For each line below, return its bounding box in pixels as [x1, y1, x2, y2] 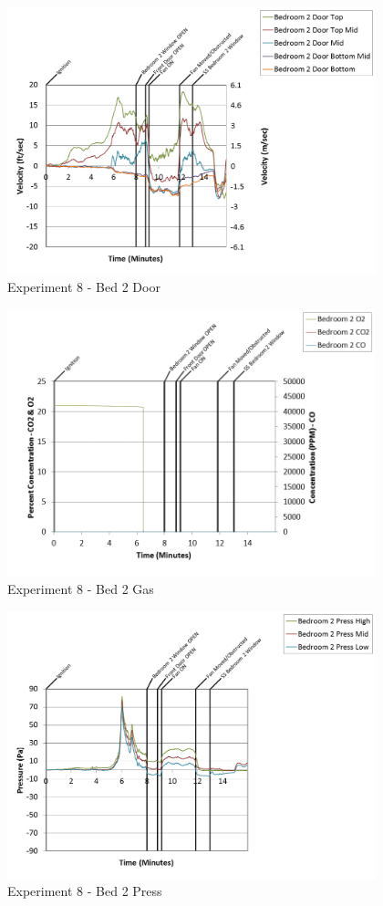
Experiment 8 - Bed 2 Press [7, 881, 162, 901]
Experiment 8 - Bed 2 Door [7, 277, 160, 297]
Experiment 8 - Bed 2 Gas [7, 579, 154, 599]
